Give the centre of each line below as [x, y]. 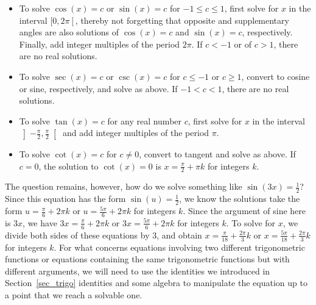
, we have [40, 222]
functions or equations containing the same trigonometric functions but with [147, 259]
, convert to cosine [276, 76]
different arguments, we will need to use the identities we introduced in [138, 271]
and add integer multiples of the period [136, 133]
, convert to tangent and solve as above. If [217, 154]
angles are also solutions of [69, 32]
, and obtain [179, 235]
